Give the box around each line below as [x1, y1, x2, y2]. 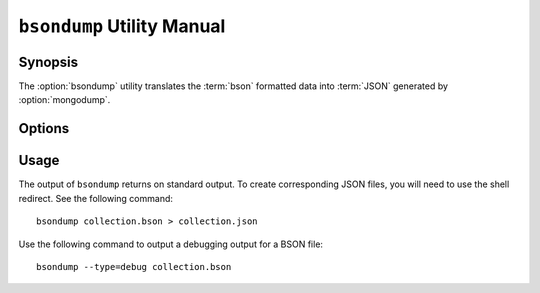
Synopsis [18, 53, 79, 70]
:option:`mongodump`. [18, 94, 111, 106]
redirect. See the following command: [18, 192, 174, 204]
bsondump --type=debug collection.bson [36, 261, 232, 272]
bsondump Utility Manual [18, 15, 226, 37]
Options [18, 120, 70, 137]
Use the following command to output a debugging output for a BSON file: [18, 238, 324, 250]
